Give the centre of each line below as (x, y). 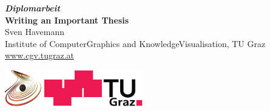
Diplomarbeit (32, 8)
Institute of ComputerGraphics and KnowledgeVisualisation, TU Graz (135, 43)
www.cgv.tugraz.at (39, 55)
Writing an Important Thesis (67, 20)
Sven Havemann (35, 32)
